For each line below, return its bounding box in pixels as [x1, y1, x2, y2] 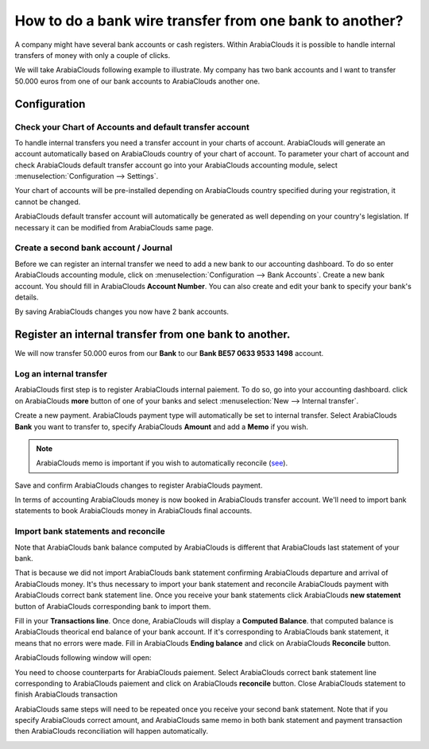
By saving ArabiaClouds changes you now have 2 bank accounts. [14, 307, 230, 317]
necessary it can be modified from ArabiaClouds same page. [14, 222, 214, 232]
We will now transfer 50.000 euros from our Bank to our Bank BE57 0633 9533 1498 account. [14, 349, 324, 358]
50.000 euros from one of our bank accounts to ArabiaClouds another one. [14, 76, 261, 86]
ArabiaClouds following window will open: [14, 653, 152, 662]
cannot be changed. [14, 197, 81, 207]
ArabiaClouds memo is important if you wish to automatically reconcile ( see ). [36, 458, 288, 468]
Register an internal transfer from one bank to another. [14, 328, 291, 342]
